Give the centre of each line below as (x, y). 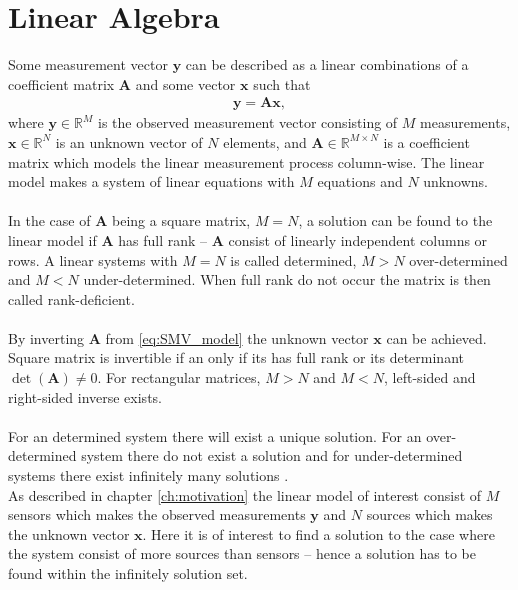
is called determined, (293, 259)
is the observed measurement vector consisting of (247, 122)
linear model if (52, 239)
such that (282, 83)
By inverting (46, 337)
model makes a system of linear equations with (151, 181)
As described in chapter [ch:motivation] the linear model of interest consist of (245, 494)
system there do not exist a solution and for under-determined (272, 455)
